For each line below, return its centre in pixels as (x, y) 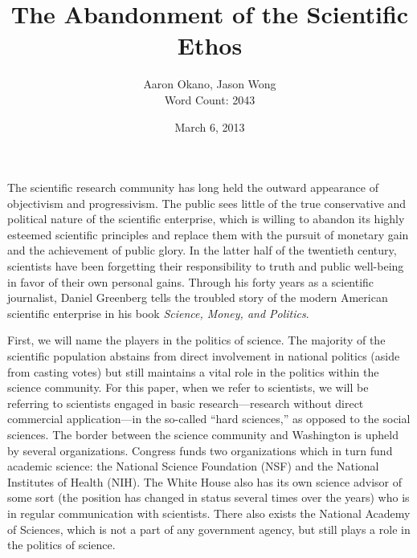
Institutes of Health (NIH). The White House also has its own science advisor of (204, 481)
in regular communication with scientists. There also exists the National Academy (209, 513)
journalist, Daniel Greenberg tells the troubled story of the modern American (198, 297)
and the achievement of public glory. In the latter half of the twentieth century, (202, 250)
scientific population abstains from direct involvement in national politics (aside (204, 356)
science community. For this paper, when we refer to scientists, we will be (188, 387)
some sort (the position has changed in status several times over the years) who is (208, 497)
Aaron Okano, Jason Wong (210, 84)
